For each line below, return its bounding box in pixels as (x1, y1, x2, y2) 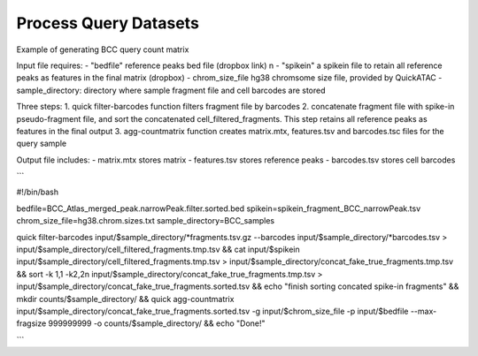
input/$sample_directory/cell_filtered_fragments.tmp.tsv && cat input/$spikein (16, 244, 300, 255)
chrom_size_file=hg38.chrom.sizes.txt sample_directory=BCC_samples (16, 216, 274, 226)
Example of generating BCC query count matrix (16, 44, 189, 55)
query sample (16, 138, 66, 149)
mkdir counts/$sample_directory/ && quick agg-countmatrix (16, 293, 235, 304)
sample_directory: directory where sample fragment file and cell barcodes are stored (16, 85, 327, 95)
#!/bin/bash (16, 186, 59, 198)
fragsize (16, 318, 47, 329)
